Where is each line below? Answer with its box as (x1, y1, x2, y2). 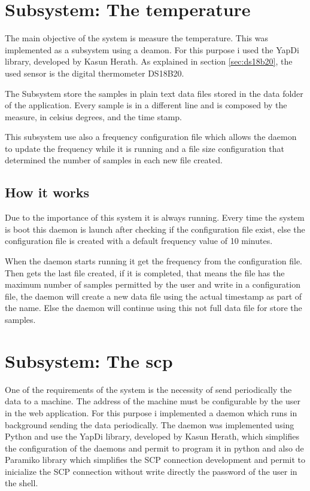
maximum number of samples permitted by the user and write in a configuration (5, 278, 300, 291)
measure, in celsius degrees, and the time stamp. (5, 110, 182, 123)
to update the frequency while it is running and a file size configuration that (5, 142, 284, 154)
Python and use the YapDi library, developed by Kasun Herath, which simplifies (5, 430, 300, 443)
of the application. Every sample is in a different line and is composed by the (5, 99, 287, 111)
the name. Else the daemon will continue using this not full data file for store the (5, 301, 302, 314)
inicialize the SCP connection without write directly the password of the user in (5, 465, 297, 477)
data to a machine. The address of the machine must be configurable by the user (5, 395, 300, 407)
